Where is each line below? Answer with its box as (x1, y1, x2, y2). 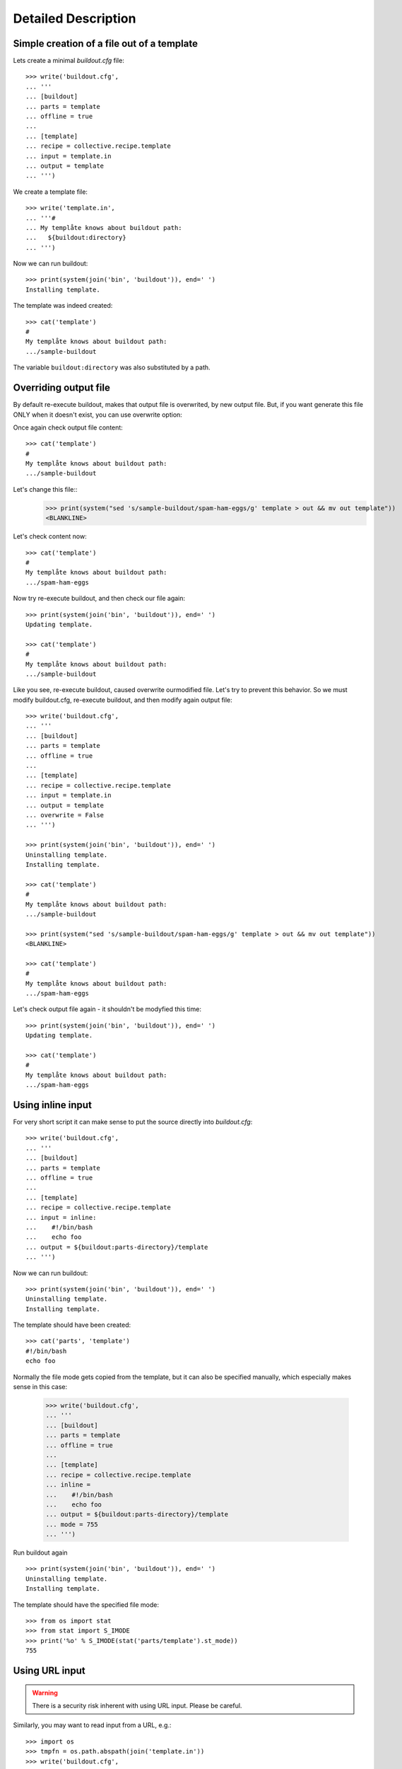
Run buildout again (13, 1548, 68, 1557)
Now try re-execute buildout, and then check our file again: (13, 594, 186, 603)
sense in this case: (13, 1383, 68, 1391)
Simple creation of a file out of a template (13, 38, 198, 50)
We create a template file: (13, 188, 88, 196)
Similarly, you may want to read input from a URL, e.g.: (13, 1721, 172, 1729)
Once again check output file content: (13, 423, 123, 432)
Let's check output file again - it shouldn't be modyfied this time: (13, 1005, 201, 1013)
